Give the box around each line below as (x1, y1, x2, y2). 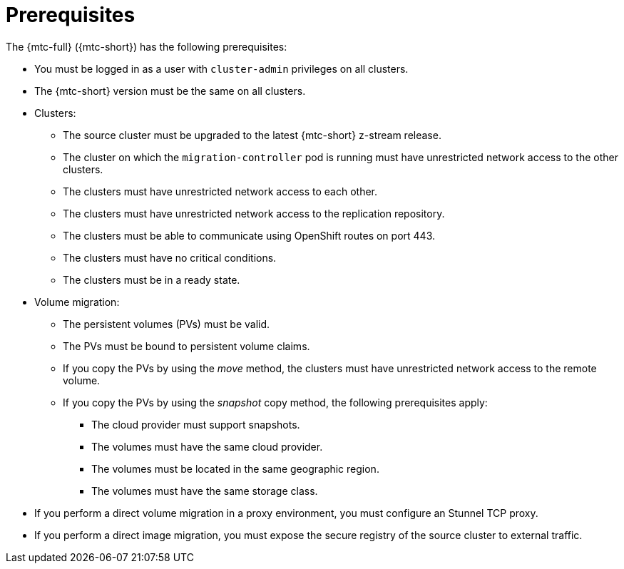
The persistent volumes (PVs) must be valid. (63, 317, 270, 330)
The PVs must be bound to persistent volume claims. (63, 339, 310, 352)
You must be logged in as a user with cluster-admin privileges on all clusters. (34, 62, 409, 75)
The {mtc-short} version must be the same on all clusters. (34, 84, 306, 97)
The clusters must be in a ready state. (63, 273, 240, 286)
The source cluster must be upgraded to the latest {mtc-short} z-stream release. (63, 128, 441, 141)
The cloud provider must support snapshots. (91, 418, 300, 431)
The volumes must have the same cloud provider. (91, 440, 323, 453)
